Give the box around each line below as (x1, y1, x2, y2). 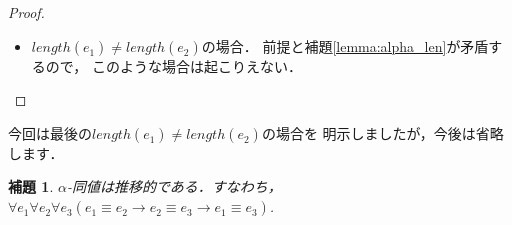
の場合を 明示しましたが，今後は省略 (261, 122, 504, 143)
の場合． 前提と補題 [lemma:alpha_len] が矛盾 (201, 35, 489, 56)
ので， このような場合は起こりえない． (45, 55, 302, 76)
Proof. (8, 2, 45, 22)
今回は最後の (8, 122, 92, 143)
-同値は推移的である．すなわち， (66, 176, 282, 197)
